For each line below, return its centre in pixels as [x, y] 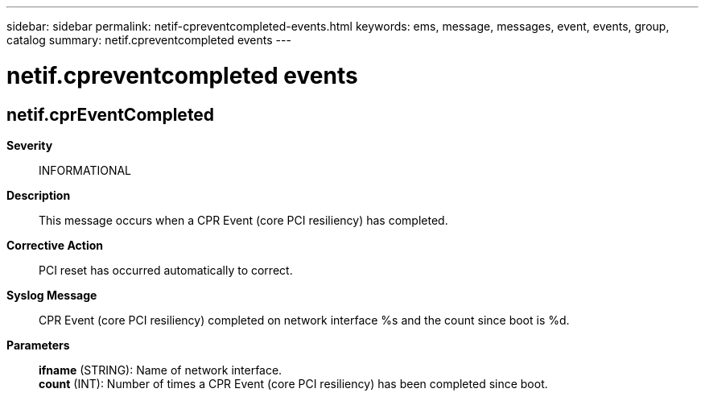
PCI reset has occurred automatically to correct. [166, 270]
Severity [30, 145]
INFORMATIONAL [85, 170]
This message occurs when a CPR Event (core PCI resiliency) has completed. [243, 220]
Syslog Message [52, 295]
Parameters [38, 345]
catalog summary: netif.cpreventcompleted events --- [149, 40]
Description [39, 195]
